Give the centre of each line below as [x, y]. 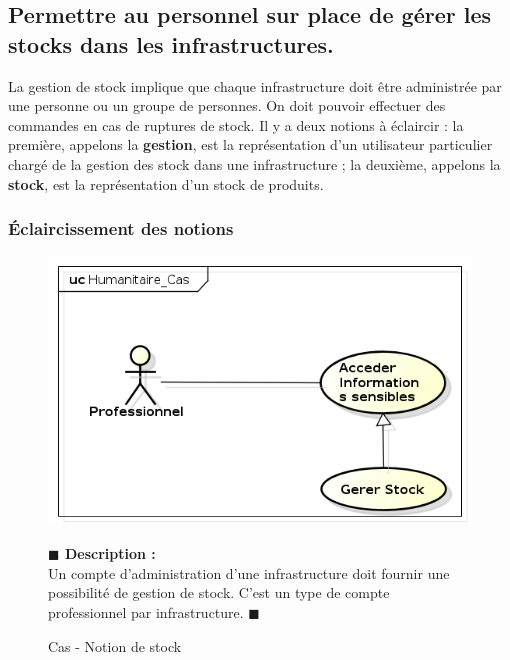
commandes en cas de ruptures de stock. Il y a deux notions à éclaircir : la [236, 124]
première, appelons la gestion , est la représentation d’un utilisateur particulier [250, 144]
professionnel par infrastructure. [146, 611]
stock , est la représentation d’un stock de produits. [166, 183]
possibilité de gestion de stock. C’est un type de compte [219, 592]
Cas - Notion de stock [115, 645]
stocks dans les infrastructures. [171, 43]
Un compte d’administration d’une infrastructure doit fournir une [249, 572]
